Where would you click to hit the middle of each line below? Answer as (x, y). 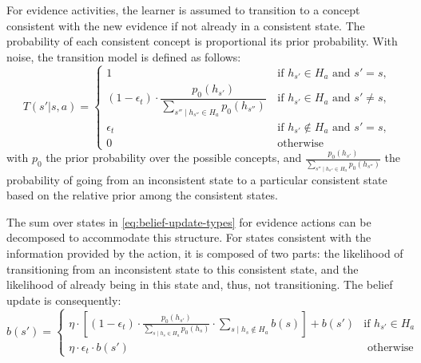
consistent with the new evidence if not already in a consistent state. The (186, 25)
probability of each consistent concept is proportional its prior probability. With (202, 41)
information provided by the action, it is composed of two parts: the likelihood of (205, 253)
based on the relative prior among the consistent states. (142, 195)
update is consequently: (64, 300)
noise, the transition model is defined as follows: (124, 56)
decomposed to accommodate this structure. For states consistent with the (189, 237)
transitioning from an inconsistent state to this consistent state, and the (183, 268)
